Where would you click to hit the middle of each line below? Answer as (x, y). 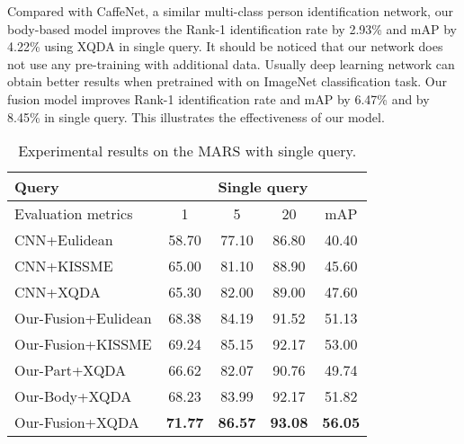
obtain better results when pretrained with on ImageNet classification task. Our (228, 81)
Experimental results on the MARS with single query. (187, 151)
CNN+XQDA (58, 292)
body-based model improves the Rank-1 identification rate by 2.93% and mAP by (232, 28)
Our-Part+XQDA (71, 370)
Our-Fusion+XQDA (77, 422)
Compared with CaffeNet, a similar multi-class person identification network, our (230, 11)
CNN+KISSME (64, 266)
